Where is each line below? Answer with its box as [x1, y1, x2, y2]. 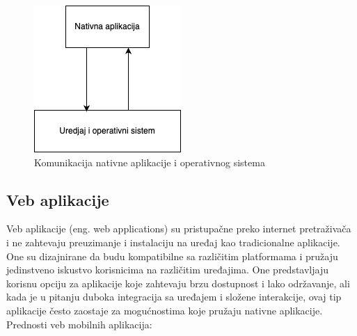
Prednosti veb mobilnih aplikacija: [6, 317, 152, 331]
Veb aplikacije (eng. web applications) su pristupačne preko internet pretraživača [6, 221, 351, 236]
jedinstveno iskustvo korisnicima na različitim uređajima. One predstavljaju [6, 262, 328, 277]
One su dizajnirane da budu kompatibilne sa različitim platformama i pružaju [6, 248, 338, 263]
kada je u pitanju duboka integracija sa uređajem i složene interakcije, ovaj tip [6, 289, 342, 304]
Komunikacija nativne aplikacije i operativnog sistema [34, 154, 265, 169]
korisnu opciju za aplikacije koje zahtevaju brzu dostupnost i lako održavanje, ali [6, 275, 350, 290]
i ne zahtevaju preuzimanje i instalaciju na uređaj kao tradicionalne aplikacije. [6, 234, 340, 249]
